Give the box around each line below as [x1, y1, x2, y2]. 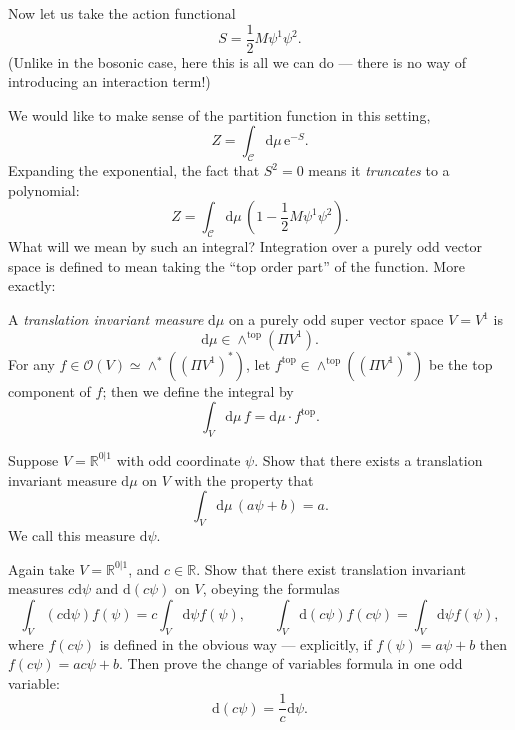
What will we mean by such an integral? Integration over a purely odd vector [8, 236, 482, 257]
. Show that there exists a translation [254, 449, 483, 470]
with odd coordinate [116, 449, 241, 470]
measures [8, 578, 64, 599]
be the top [429, 353, 493, 374]
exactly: [8, 275, 56, 296]
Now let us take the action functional [8, 3, 236, 23]
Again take [8, 558, 75, 579]
